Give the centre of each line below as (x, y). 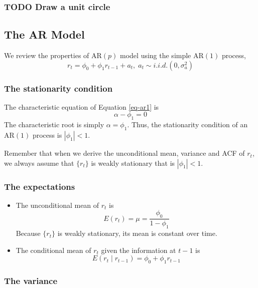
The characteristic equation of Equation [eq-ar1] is (82, 106)
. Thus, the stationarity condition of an (187, 124)
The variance (31, 280)
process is (47, 135)
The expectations (40, 186)
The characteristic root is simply (54, 124)
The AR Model (44, 34)
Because (28, 233)
